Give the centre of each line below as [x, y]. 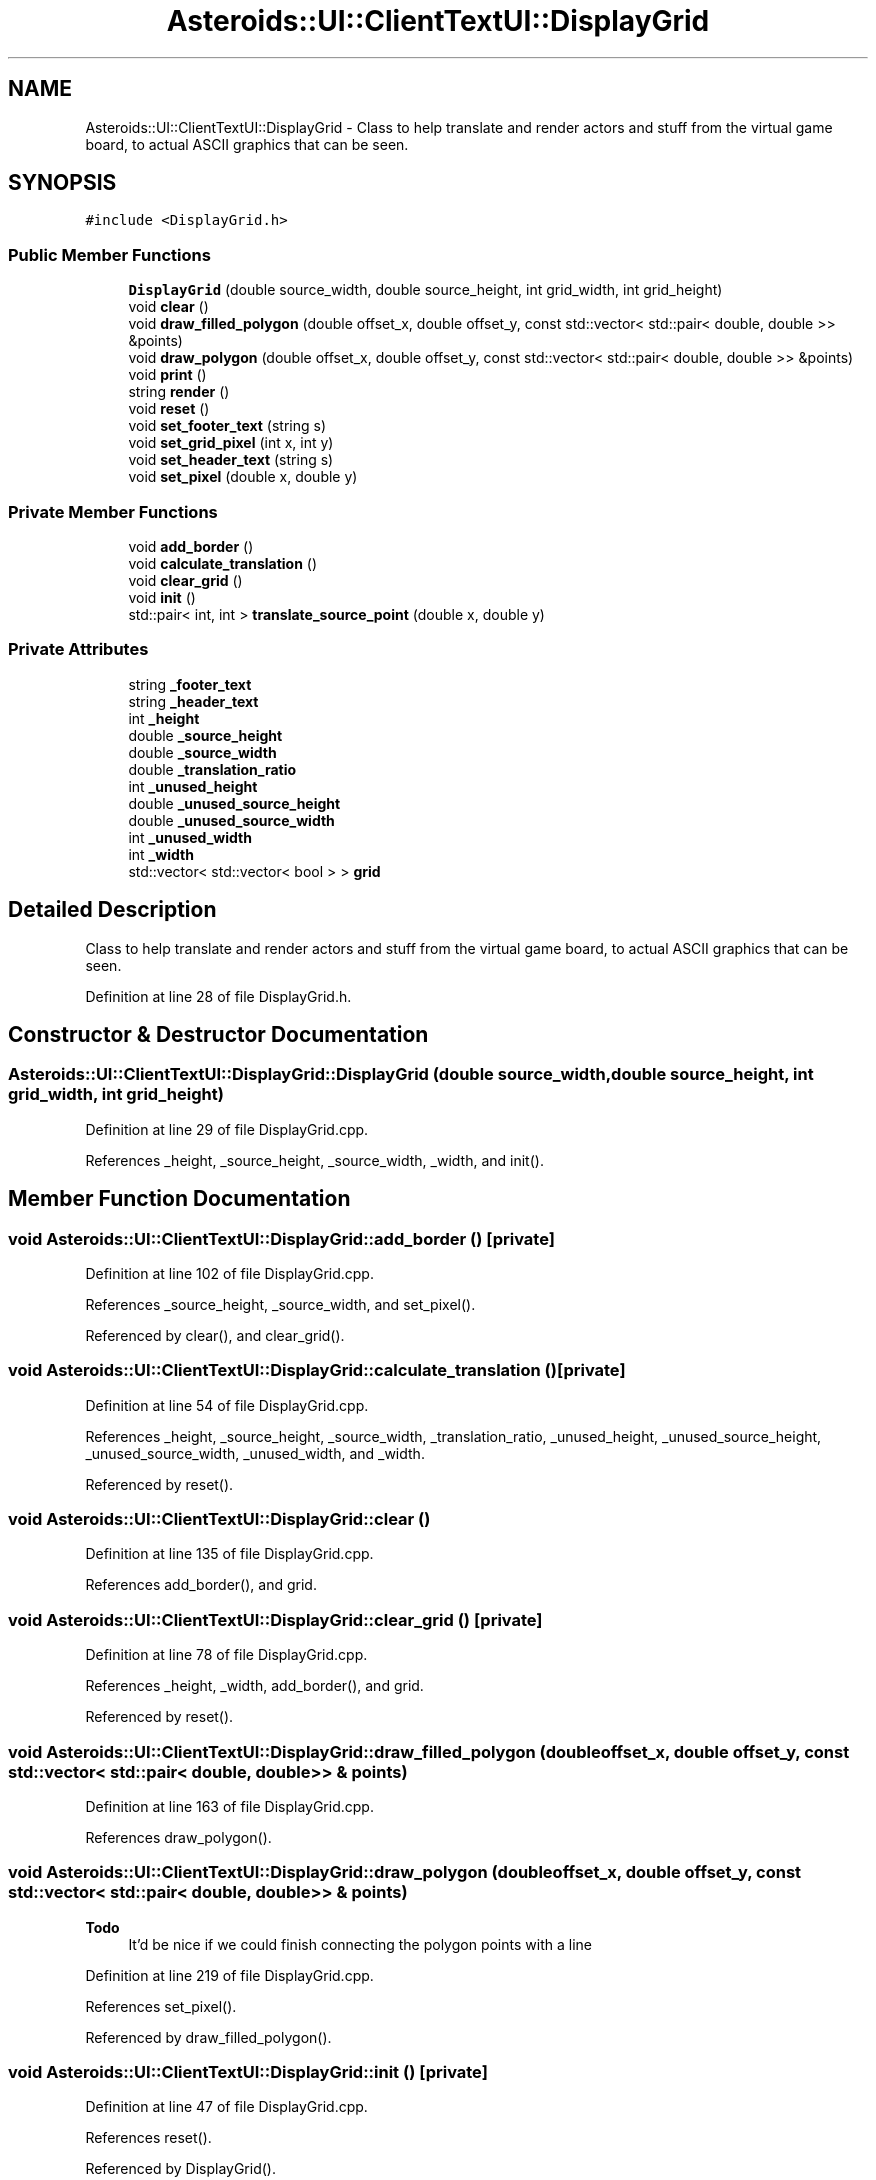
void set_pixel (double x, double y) [243, 477]
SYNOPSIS [62, 183]
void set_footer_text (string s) [227, 426]
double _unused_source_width [231, 820]
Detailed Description [112, 910]
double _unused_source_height [234, 803]
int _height [164, 718]
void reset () [169, 409]
